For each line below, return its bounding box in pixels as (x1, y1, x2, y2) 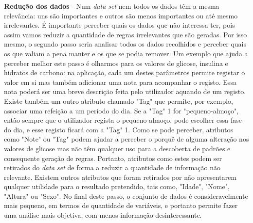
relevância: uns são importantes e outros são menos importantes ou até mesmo (4, 10, 238, 20)
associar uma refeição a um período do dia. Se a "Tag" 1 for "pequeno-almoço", (4, 105, 239, 115)
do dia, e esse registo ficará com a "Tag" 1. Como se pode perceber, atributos (4, 124, 234, 134)
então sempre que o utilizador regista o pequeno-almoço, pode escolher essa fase (4, 115, 242, 125)
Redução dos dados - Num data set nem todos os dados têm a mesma (4, 1, 219, 11)
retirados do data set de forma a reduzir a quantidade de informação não (4, 162, 220, 173)
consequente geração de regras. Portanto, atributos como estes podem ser (4, 153, 222, 163)
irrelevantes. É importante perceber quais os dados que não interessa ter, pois (4, 20, 235, 30)
